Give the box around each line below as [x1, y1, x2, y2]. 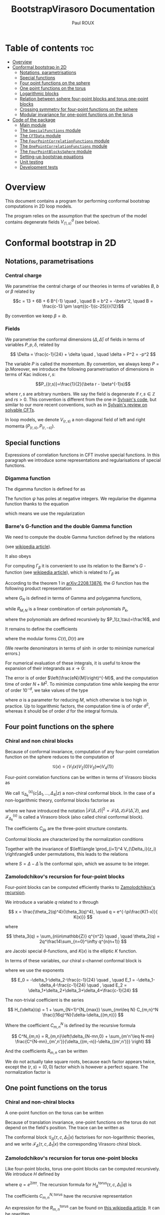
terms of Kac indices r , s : [5, 372, 56, 378]
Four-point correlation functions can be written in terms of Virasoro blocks [5, 774, 157, 780]
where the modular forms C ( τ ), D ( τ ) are [5, 636, 84, 642]
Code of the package [12, 116, 56, 122]
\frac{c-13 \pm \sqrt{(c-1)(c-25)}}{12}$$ [42, 303, 124, 309]
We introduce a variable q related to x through [5, 899, 99, 905]
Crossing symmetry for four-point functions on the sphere [19, 106, 138, 112]
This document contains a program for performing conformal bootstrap [5, 198, 150, 204]
